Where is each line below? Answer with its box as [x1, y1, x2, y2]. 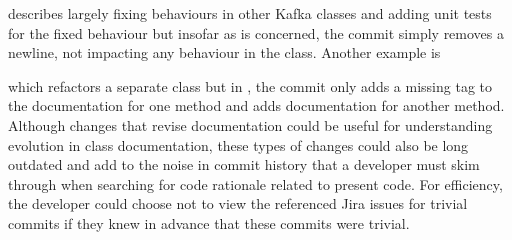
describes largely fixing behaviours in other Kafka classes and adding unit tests [8, 3, 492, 23]
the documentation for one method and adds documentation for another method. [8, 95, 505, 116]
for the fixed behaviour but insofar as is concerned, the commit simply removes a [8, 22, 505, 43]
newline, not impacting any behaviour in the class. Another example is [8, 42, 441, 63]
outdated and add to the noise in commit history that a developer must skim [8, 154, 480, 175]
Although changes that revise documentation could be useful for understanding [8, 114, 493, 135]
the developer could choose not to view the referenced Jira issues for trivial [8, 193, 468, 214]
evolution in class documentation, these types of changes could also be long [8, 134, 469, 155]
